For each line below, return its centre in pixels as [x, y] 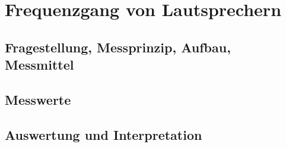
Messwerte [38, 99]
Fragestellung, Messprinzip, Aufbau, [118, 47]
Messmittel [39, 65]
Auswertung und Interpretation [104, 134]
